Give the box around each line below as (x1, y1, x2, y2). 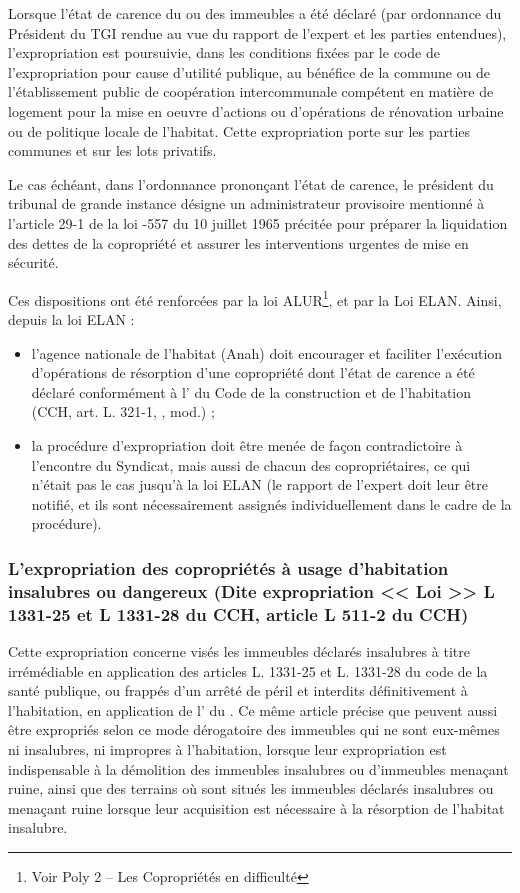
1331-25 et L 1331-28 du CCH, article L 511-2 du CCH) (8, 601, 469, 626)
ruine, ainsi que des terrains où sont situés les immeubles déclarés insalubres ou (8, 778, 494, 799)
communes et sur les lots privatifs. (8, 140, 217, 161)
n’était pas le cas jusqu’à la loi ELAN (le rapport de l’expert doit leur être (31, 474, 489, 495)
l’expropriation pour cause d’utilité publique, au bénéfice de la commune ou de (8, 61, 491, 82)
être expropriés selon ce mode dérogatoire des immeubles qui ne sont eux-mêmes (8, 719, 500, 740)
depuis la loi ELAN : (8, 308, 135, 329)
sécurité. (8, 252, 59, 273)
